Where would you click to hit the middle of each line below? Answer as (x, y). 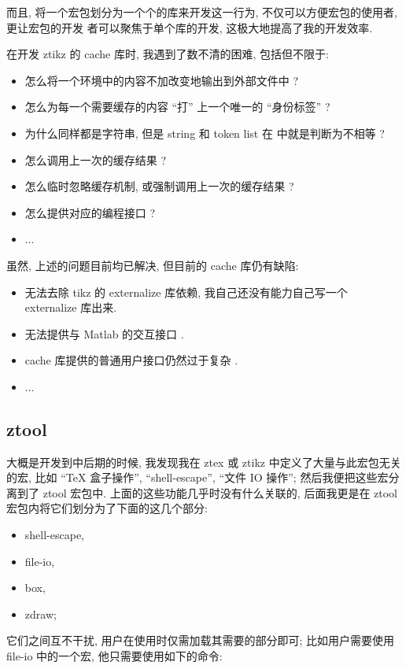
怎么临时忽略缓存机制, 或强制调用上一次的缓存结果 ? (159, 186)
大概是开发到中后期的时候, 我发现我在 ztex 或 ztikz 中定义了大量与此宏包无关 (204, 462)
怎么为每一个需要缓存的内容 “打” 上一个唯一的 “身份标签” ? (177, 107)
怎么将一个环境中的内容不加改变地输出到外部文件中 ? (162, 80)
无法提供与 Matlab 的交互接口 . (104, 333)
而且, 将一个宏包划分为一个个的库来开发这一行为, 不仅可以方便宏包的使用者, (202, 12)
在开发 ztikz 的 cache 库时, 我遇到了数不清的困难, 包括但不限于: (168, 54)
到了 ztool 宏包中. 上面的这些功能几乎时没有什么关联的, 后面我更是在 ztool (207, 492)
